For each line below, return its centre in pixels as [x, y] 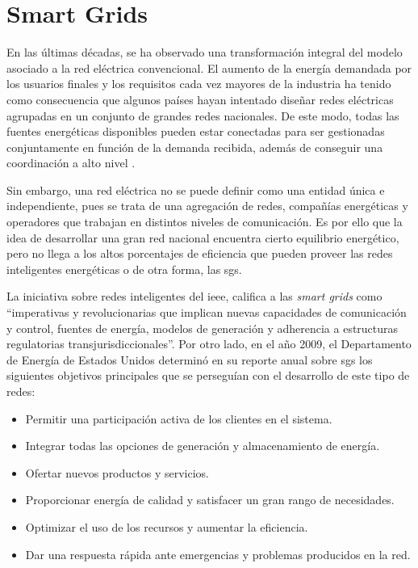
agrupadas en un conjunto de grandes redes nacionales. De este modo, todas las [203, 115]
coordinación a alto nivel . [71, 163]
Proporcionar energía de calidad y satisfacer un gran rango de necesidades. [210, 500]
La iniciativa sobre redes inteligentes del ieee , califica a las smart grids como [194, 296]
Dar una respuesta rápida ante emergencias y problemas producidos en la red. [218, 554]
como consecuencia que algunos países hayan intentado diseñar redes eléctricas [200, 99]
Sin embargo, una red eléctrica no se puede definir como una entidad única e [196, 189]
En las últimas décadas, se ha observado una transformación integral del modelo [205, 52]
